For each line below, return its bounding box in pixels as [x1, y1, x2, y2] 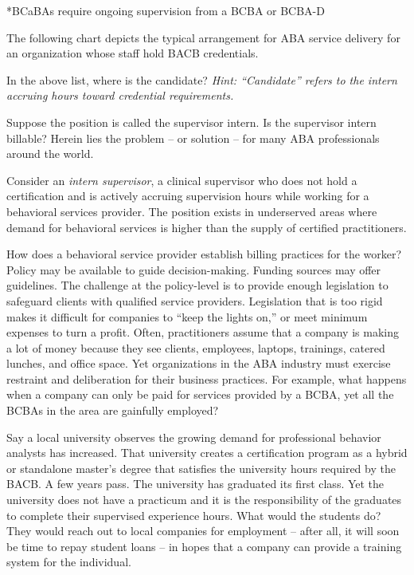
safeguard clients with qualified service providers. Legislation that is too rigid [6, 292, 383, 309]
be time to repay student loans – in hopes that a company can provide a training [6, 538, 402, 554]
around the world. [6, 145, 94, 162]
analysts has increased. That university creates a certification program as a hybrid [6, 444, 408, 461]
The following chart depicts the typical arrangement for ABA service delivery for [6, 29, 400, 45]
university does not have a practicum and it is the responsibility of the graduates [6, 491, 402, 508]
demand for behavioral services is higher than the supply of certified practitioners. [6, 219, 407, 235]
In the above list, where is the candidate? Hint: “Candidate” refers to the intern [6, 71, 397, 88]
